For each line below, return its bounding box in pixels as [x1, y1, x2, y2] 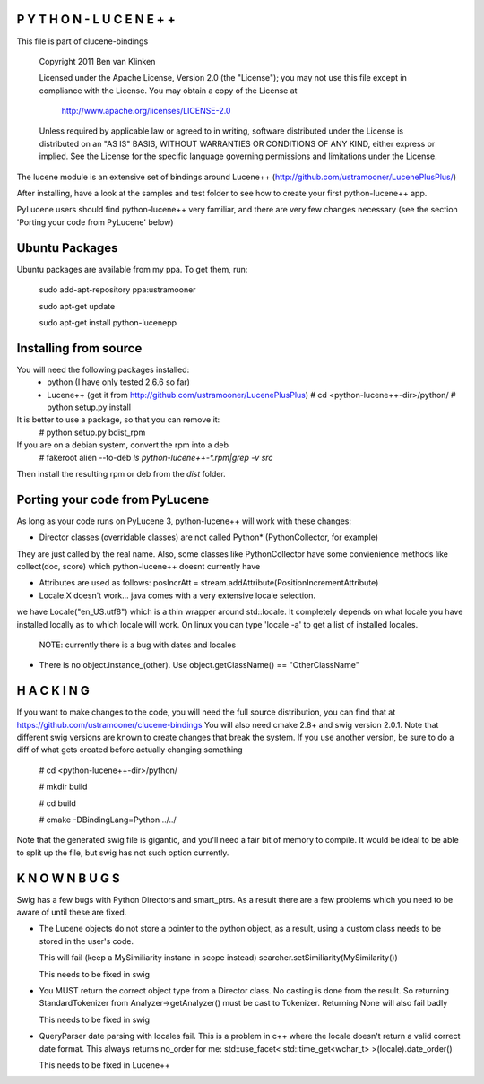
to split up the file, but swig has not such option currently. [16, 847, 229, 858]
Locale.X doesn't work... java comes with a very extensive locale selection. [39, 590, 316, 601]
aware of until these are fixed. [16, 906, 127, 918]
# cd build [39, 798, 76, 809]
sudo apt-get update [39, 300, 116, 311]
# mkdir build [39, 781, 88, 793]
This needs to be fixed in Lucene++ [39, 1059, 170, 1071]
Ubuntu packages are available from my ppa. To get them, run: [16, 264, 248, 274]
